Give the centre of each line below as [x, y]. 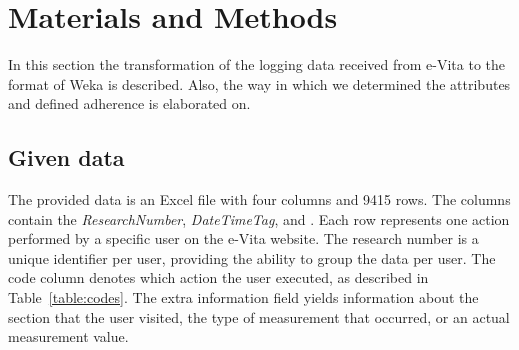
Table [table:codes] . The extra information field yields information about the [243, 297]
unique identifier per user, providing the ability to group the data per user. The [252, 257]
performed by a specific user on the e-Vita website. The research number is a [243, 238]
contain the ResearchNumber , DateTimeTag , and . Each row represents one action [259, 218]
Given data [66, 157]
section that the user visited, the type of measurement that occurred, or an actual [259, 316]
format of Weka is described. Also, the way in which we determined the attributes [259, 83]
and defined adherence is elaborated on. [129, 103]
